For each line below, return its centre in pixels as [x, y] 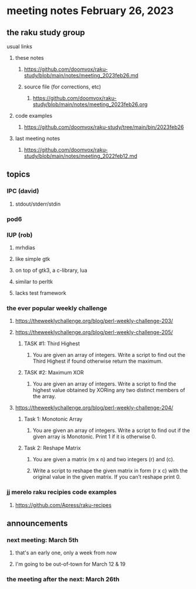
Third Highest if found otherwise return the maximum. [98, 361]
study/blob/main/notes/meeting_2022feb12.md [80, 156]
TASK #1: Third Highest [52, 343]
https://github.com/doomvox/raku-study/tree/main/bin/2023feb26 [104, 127]
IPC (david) [23, 191]
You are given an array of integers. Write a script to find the [104, 384]
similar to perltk [34, 281]
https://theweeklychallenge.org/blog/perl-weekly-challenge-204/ [94, 408]
